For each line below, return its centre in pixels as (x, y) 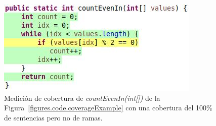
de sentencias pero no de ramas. (53, 117)
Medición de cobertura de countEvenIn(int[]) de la (82, 98)
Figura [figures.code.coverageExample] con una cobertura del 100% (108, 108)
